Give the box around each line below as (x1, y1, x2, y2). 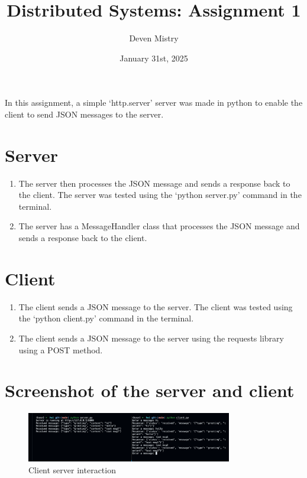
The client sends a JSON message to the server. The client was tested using (18, 300, 293, 313)
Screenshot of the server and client (5, 378, 295, 402)
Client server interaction (28, 463, 116, 476)
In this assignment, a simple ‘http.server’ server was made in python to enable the (5, 96, 303, 109)
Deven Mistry (129, 32, 179, 44)
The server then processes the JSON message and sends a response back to (18, 177, 290, 189)
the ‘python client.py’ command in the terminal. (18, 312, 194, 324)
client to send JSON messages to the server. (5, 108, 164, 120)
